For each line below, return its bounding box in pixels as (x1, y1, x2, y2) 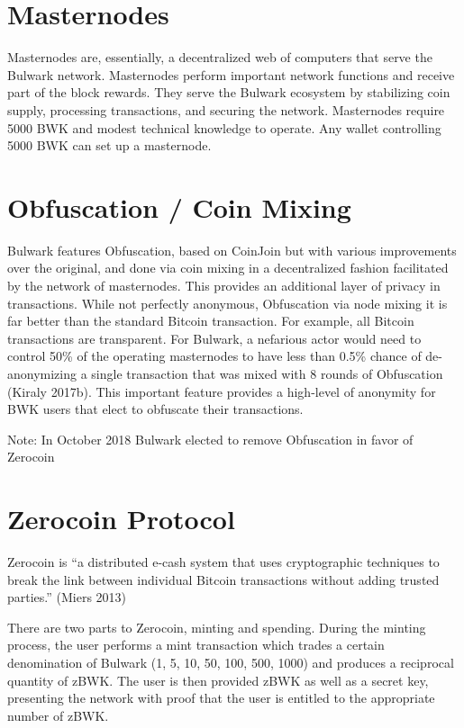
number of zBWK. (7, 706, 109, 724)
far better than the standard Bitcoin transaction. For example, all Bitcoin (7, 311, 414, 330)
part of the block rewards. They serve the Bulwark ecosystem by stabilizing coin (7, 83, 450, 102)
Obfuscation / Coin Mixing (7, 188, 351, 225)
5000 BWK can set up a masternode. (7, 136, 212, 155)
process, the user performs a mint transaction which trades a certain (7, 635, 385, 654)
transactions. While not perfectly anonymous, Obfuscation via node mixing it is (7, 293, 448, 312)
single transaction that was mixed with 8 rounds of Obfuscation (91, 364, 443, 382)
